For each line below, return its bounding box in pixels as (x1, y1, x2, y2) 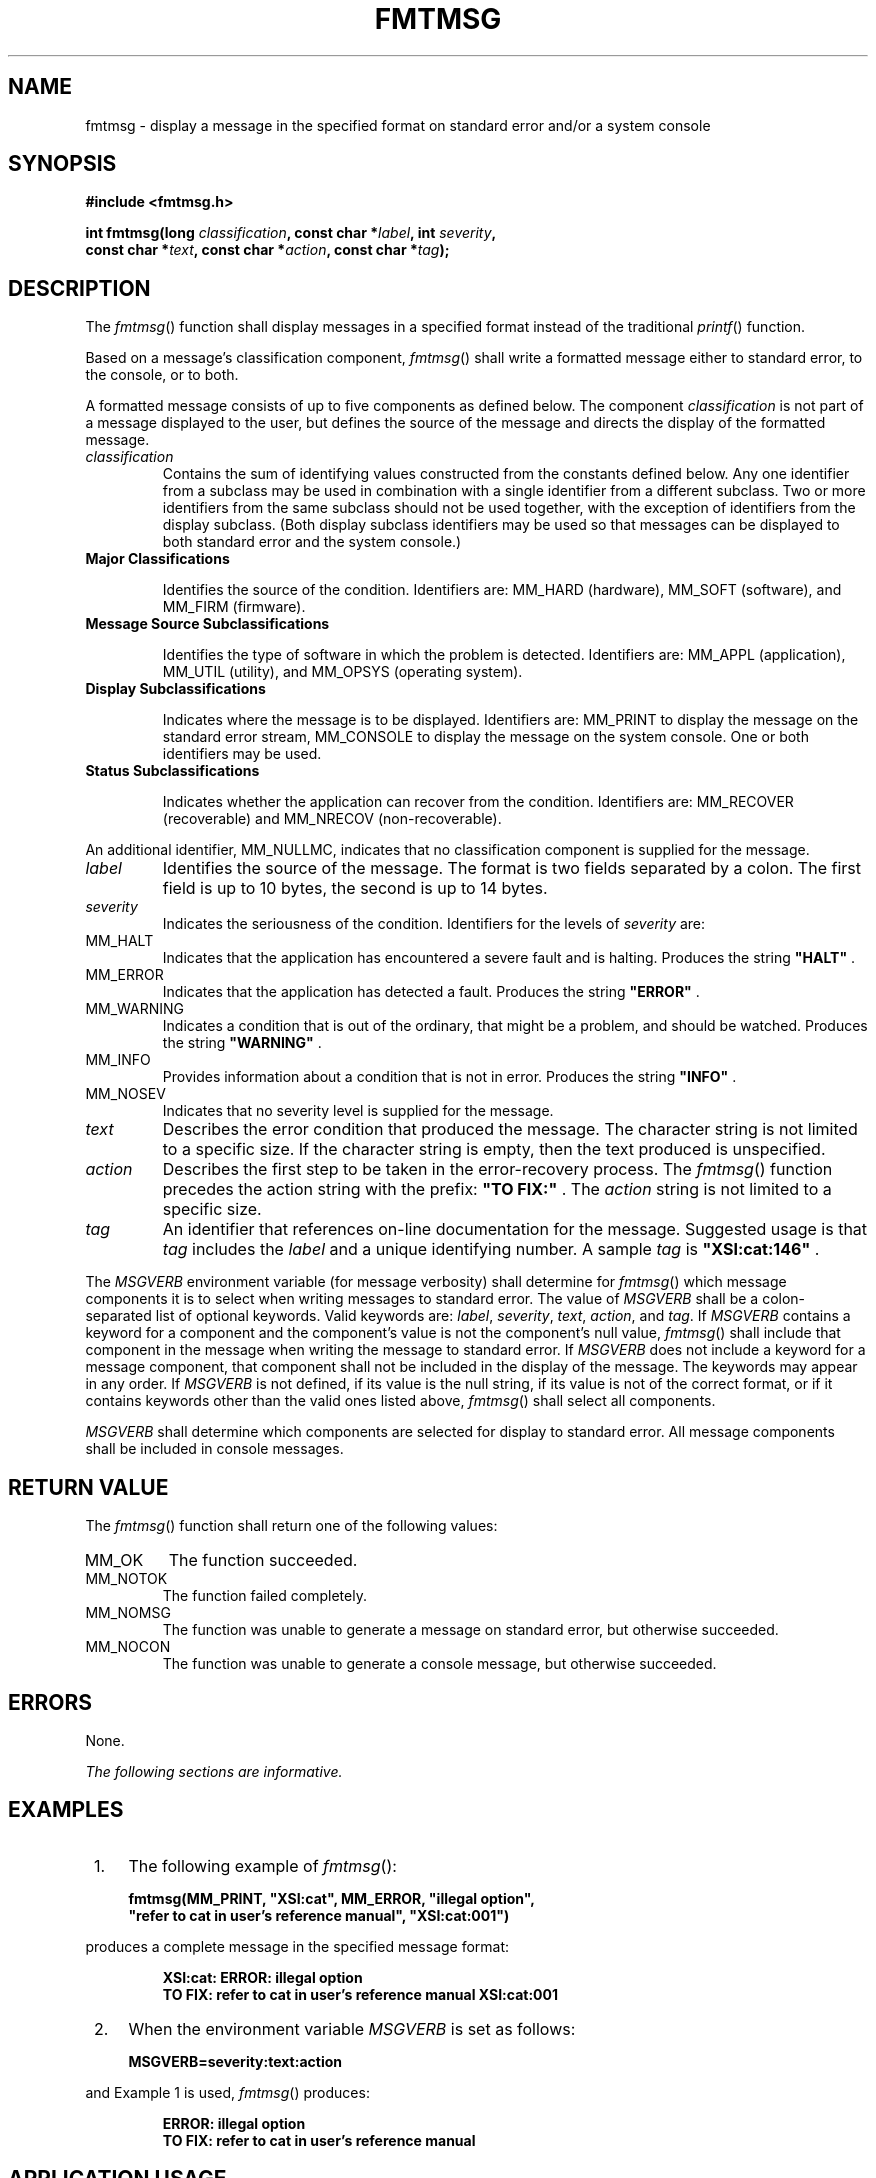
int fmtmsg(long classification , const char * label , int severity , (85, 224, 496, 242)
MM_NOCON (85, 1638, 171, 1656)
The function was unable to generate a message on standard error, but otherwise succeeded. (162, 1621, 779, 1639)
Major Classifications (85, 550, 230, 568)
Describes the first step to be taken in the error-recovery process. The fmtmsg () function (162, 1159, 833, 1180)
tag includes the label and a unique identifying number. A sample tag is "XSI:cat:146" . (162, 1239, 820, 1260)
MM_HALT (85, 932, 154, 950)
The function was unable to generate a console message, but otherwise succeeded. (162, 1655, 717, 1673)
